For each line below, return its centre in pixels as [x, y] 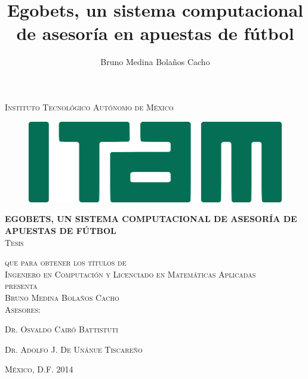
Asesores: [23, 309]
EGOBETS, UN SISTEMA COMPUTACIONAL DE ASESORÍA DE [151, 219]
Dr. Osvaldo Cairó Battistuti [61, 329]
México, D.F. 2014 [39, 369]
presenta [21, 286]
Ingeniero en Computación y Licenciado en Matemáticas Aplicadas [130, 274]
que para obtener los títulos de [66, 262]
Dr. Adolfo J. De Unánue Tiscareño [74, 349]
